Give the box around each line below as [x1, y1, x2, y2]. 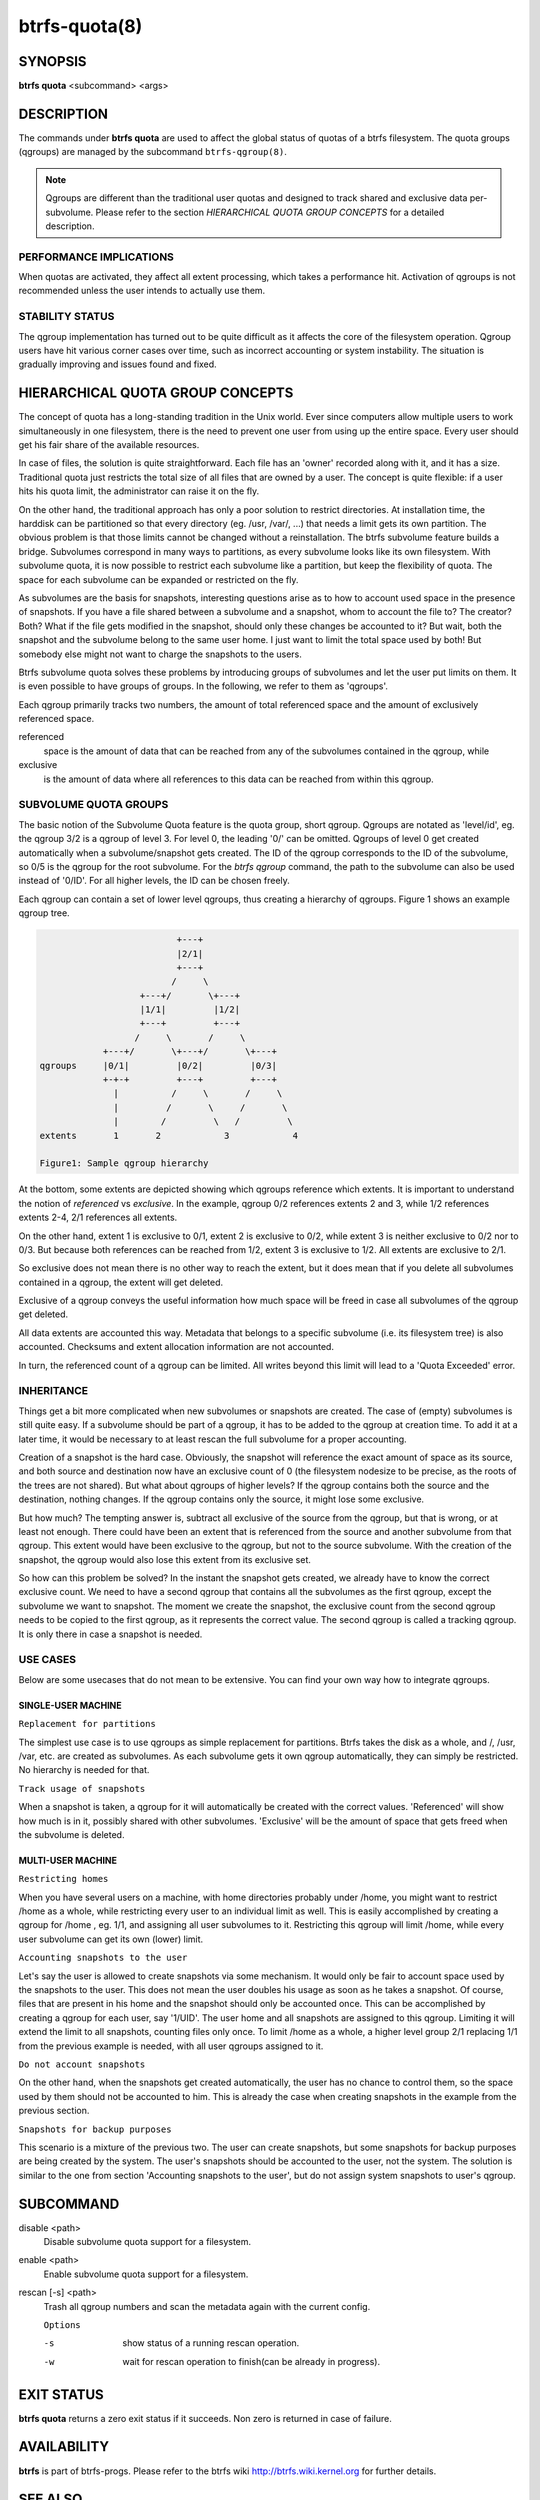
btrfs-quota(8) [18, 15, 143, 37]
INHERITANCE [18, 1384, 89, 1398]
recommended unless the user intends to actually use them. [18, 285, 266, 297]
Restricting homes [18, 1873, 109, 1885]
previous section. [18, 2105, 90, 2117]
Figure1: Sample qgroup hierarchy [39, 1158, 209, 1169]
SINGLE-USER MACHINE [18, 1699, 122, 1711]
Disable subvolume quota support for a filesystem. [43, 2236, 252, 2248]
